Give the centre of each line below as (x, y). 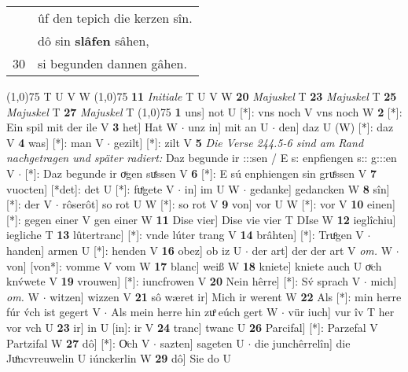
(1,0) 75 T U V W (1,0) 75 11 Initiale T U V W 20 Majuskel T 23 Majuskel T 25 (202, 96)
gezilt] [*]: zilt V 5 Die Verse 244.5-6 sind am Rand (239, 142)
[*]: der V (29, 204)
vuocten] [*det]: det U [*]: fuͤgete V (90, 188)
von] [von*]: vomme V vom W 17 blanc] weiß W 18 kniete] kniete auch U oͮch (194, 265)
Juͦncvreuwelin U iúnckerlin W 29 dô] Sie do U (119, 358)
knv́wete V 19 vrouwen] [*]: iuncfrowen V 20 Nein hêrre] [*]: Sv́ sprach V (184, 281)
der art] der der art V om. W (322, 250)
